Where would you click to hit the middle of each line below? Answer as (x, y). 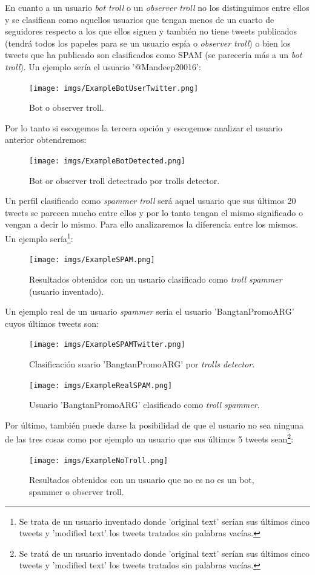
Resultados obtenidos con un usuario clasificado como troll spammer (156, 279)
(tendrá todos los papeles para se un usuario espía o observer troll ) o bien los (148, 43)
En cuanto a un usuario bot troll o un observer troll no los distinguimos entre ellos (157, 7)
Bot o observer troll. (67, 107)
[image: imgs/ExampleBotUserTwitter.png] (114, 88)
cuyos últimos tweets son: (52, 323)
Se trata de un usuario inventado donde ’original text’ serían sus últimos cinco (164, 521)
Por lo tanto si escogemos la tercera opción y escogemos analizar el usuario (144, 127)
